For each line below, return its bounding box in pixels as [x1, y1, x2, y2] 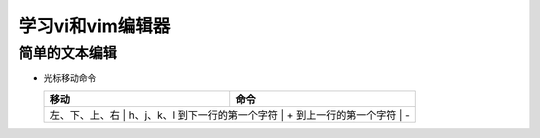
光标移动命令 [43, 72, 97, 84]
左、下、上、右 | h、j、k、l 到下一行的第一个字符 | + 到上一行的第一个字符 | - [49, 108, 410, 122]
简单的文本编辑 [18, 44, 117, 62]
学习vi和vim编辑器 [18, 15, 171, 37]
